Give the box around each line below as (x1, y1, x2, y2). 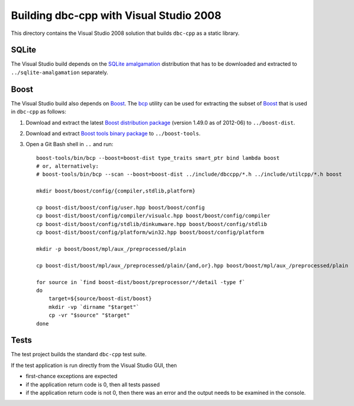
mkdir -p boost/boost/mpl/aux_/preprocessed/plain (36, 246, 186, 252)
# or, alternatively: (36, 163, 99, 170)
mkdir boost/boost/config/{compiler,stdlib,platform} (36, 188, 195, 195)
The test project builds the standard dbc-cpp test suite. (11, 351, 147, 358)
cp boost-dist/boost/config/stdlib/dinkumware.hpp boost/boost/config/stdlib (36, 221, 268, 227)
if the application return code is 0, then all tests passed (25, 381, 160, 388)
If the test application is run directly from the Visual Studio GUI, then (11, 362, 177, 369)
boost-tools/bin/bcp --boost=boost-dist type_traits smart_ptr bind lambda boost (36, 154, 280, 161)
